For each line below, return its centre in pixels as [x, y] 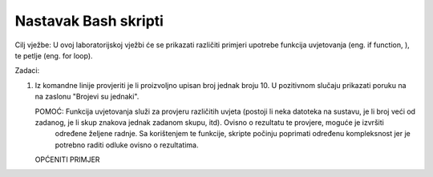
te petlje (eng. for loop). [54, 55]
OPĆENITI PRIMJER [67, 159]
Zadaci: [27, 70]
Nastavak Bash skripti [89, 21]
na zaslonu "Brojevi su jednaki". [87, 97]
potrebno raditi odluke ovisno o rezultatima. [127, 145]
